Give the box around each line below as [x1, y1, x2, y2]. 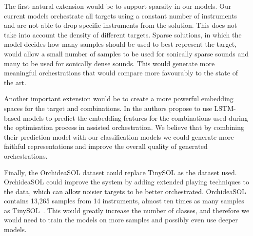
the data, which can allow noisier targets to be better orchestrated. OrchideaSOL [4, 186, 246, 196]
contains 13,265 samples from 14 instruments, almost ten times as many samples [4, 196, 244, 206]
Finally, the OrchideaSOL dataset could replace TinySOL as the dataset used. [4, 167, 237, 177]
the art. [4, 77, 26, 87]
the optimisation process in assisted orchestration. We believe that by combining [4, 122, 244, 132]
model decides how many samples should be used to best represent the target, [4, 39, 236, 49]
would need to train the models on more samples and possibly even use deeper [4, 215, 238, 225]
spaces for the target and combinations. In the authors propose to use [4, 103, 212, 113]
